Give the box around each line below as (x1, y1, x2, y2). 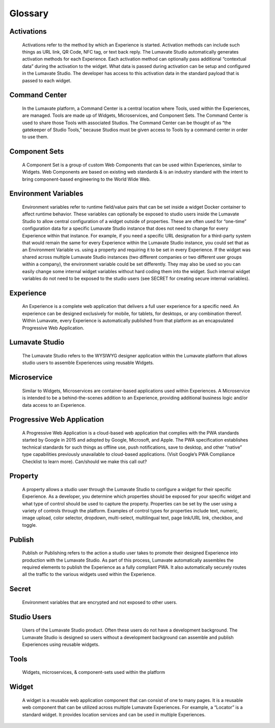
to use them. (22, 134, 48, 140)
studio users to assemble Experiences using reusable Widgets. (22, 360, 154, 366)
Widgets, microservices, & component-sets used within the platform (22, 669, 166, 675)
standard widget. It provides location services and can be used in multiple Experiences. (22, 711, 206, 717)
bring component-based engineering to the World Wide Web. (22, 176, 151, 182)
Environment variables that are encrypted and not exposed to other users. (22, 599, 178, 605)
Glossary (9, 8, 49, 19)
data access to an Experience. (22, 402, 86, 408)
